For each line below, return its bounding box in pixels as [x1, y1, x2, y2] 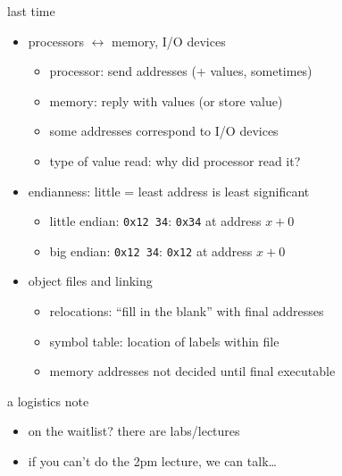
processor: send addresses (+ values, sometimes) [49, 62, 313, 80]
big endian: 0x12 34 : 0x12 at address [49, 241, 253, 260]
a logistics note [7, 391, 89, 410]
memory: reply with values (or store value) [49, 91, 283, 110]
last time [7, 2, 55, 20]
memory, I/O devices [111, 31, 226, 50]
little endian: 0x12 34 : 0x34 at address [49, 212, 262, 230]
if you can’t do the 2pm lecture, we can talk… [28, 452, 277, 471]
